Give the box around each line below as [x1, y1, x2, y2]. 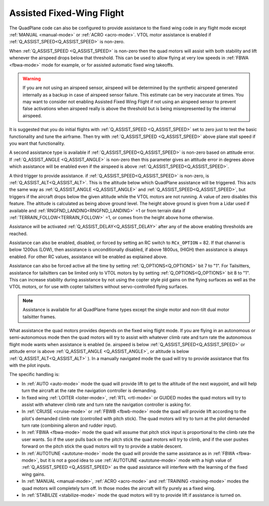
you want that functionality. [9, 140, 65, 146]
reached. [9, 231, 28, 237]
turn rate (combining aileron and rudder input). [21, 422, 117, 428]
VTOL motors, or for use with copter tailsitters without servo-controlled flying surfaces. [9, 284, 188, 290]
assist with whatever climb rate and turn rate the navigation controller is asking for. [21, 401, 192, 407]
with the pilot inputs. [9, 362, 51, 368]
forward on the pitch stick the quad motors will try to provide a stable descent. [21, 443, 183, 449]
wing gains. [21, 471, 46, 477]
